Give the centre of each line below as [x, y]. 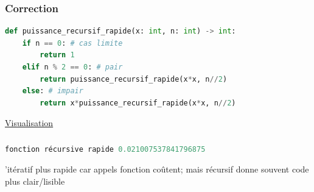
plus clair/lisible [35, 181]
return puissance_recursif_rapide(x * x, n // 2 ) [134, 79]
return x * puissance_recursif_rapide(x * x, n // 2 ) [138, 103]
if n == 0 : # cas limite [72, 43]
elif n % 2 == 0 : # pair [72, 67]
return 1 [57, 55]
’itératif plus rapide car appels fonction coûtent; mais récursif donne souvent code [157, 169]
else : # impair [53, 91]
